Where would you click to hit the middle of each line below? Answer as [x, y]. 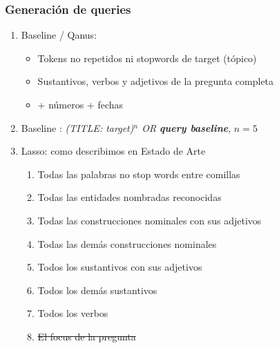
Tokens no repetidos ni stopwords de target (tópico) [147, 58]
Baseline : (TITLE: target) [77, 127]
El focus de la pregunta [87, 336]
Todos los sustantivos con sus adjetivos [120, 267]
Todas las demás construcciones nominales [127, 243]
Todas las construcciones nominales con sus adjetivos [150, 220]
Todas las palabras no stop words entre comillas [139, 174]
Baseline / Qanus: [59, 35]
